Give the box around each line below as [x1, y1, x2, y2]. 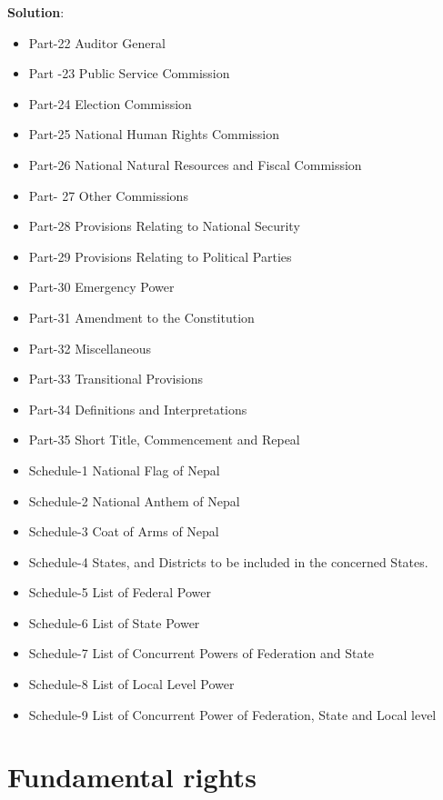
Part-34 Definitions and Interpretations [28, 399, 247, 418]
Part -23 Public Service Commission [28, 64, 230, 83]
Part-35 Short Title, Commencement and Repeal [28, 430, 300, 449]
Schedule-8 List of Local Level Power [28, 675, 235, 694]
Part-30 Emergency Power [28, 277, 175, 296]
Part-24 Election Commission [28, 94, 192, 113]
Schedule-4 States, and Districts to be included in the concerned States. [28, 552, 428, 571]
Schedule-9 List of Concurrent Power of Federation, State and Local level [28, 705, 437, 724]
